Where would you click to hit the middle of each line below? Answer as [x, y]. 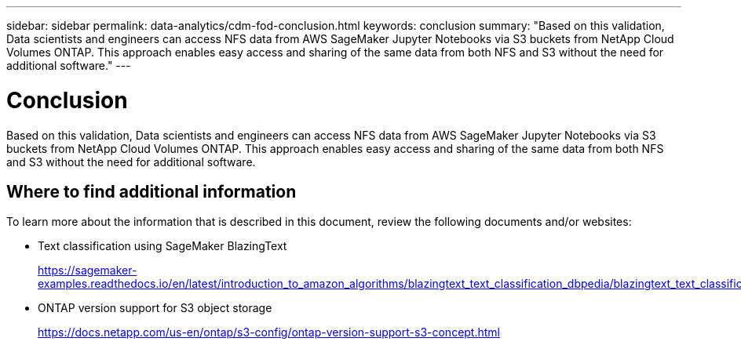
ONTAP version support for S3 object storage [155, 308]
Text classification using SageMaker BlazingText [162, 246]
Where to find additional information [151, 191]
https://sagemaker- [88, 271]
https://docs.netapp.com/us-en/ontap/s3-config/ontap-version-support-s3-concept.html [269, 332]
